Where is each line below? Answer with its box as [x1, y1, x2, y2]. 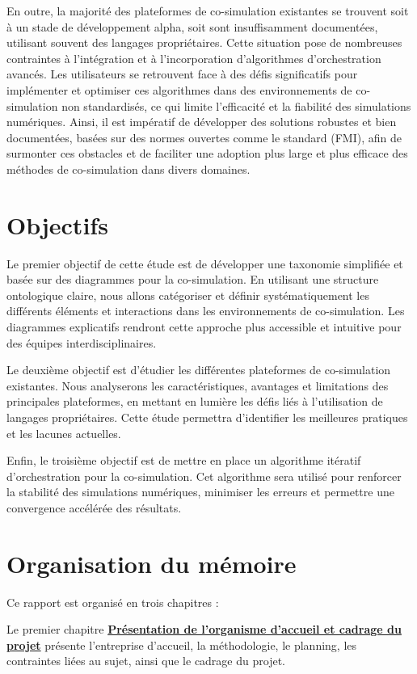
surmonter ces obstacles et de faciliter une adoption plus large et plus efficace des [6, 145, 408, 162]
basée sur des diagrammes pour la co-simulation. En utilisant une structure [6, 271, 379, 288]
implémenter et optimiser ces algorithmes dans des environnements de [6, 81, 352, 98]
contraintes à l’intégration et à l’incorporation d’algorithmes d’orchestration [6, 49, 381, 66]
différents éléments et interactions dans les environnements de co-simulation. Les [6, 302, 405, 319]
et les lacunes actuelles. [6, 424, 121, 441]
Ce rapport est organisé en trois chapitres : [6, 593, 219, 610]
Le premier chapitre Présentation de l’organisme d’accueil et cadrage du [6, 621, 402, 638]
